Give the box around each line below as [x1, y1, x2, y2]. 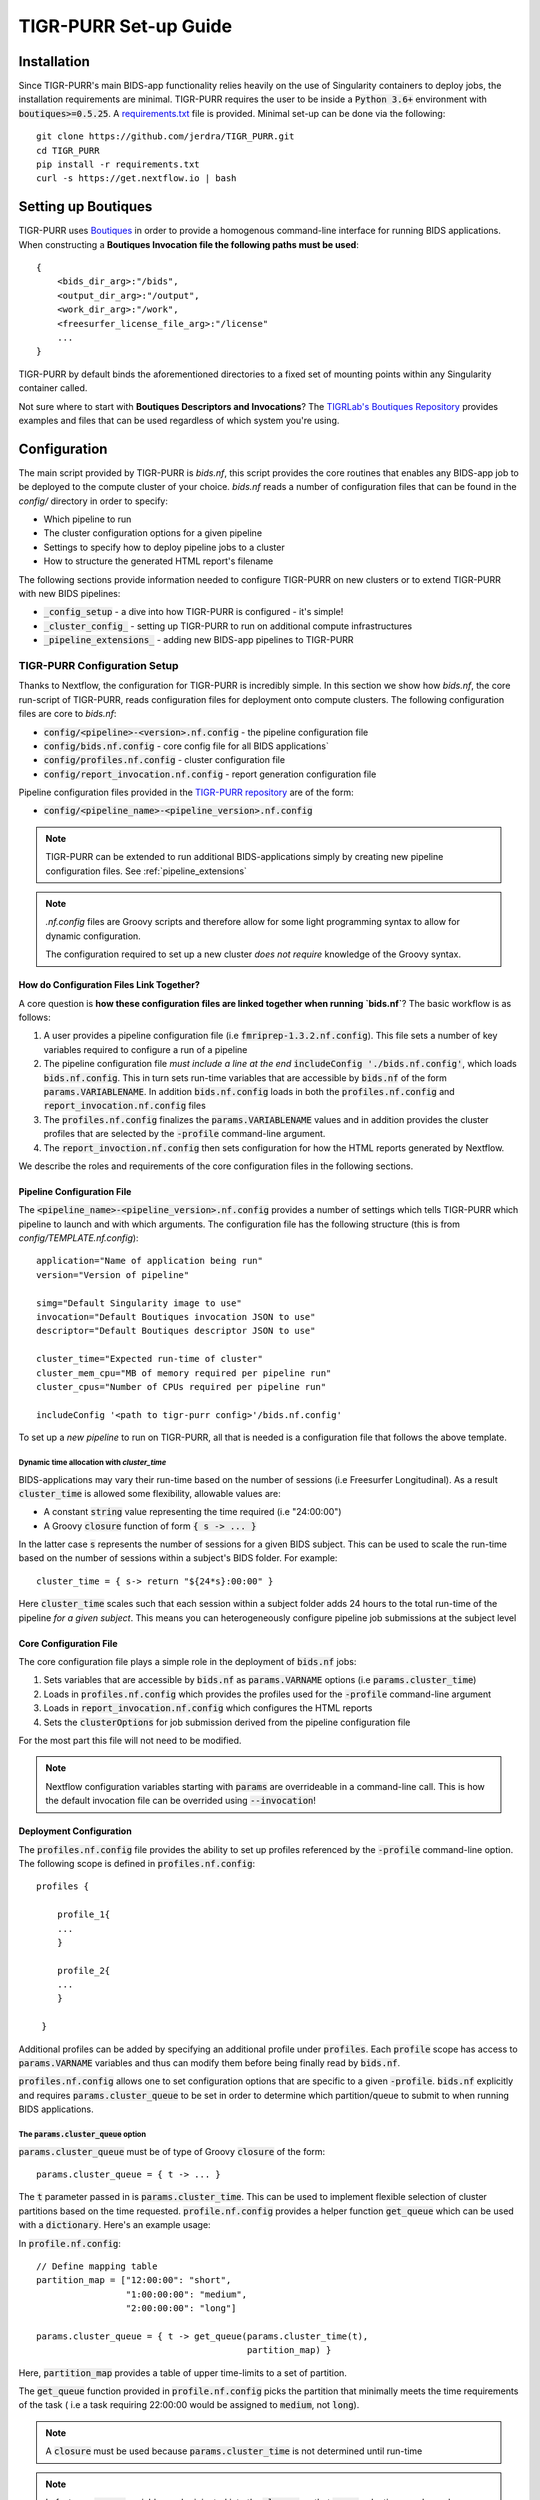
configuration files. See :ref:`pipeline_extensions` [45, 865, 247, 877]
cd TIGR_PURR [36, 145, 100, 156]
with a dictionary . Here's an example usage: [18, 2219, 211, 2231]
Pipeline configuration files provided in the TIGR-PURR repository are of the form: [18, 786, 354, 799]
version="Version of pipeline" [36, 1269, 190, 1280]
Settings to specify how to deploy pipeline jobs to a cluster [43, 541, 285, 553]
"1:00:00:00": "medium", [125, 2288, 248, 2300]
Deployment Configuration [18, 1825, 132, 1837]
